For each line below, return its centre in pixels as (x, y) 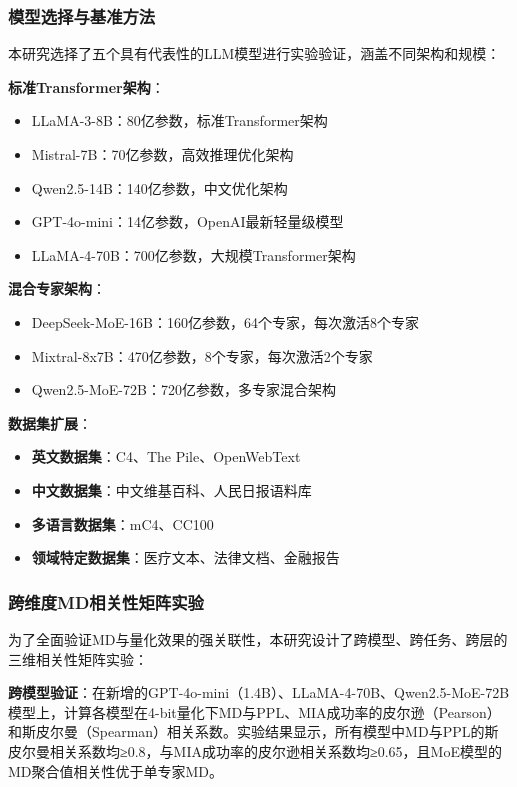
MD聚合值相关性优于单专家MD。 (116, 770)
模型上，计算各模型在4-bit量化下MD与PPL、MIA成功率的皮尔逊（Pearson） (254, 711)
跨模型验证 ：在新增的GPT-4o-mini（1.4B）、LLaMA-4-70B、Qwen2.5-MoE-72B (259, 692)
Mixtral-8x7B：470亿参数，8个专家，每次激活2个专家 (202, 355)
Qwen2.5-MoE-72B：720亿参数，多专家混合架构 (183, 389)
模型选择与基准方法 (82, 15)
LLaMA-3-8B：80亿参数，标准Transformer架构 (179, 120)
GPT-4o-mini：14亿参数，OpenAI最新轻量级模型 (187, 221)
